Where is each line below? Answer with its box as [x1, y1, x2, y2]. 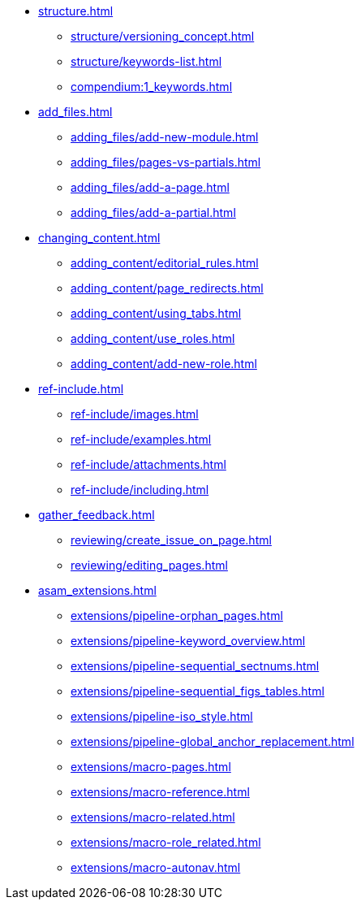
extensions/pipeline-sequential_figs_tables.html [71, 684, 324, 698]
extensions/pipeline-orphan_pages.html [71, 609, 283, 622]
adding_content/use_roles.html [71, 332, 235, 345]
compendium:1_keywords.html [71, 80, 233, 93]
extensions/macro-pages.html [71, 760, 231, 774]
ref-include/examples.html [71, 432, 212, 446]
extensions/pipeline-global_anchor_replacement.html [71, 735, 355, 748]
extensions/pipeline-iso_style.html [71, 709, 253, 723]
